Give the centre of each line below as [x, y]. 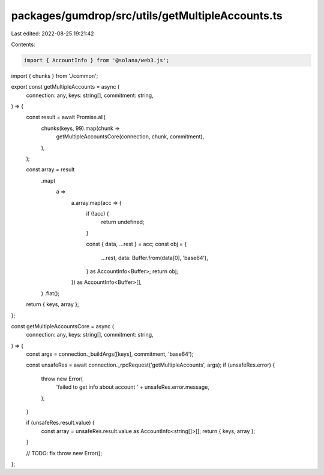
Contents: [23, 44]
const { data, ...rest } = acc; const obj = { [136, 244]
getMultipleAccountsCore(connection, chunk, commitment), [130, 137]
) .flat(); [50, 293]
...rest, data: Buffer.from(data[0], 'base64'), [154, 258]
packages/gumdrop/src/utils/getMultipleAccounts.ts [147, 16]
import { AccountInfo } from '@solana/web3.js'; [97, 60]
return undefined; [123, 222]
